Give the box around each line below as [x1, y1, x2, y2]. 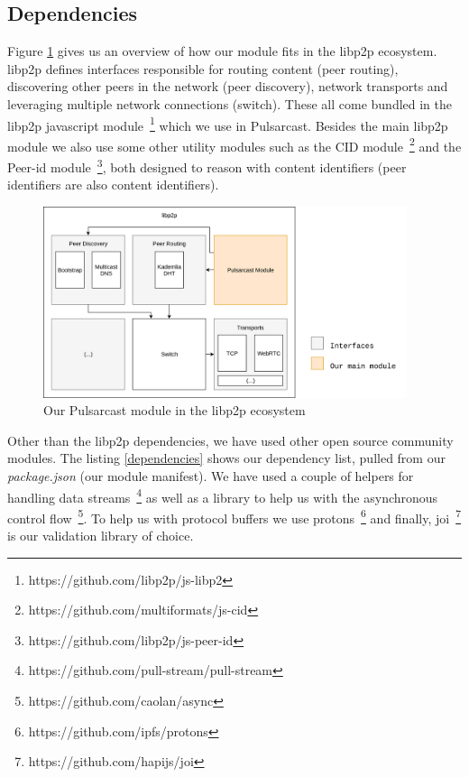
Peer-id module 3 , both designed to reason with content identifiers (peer [7, 155, 407, 176]
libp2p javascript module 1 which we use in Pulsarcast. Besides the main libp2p [7, 113, 448, 134]
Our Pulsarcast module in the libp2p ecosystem [43, 401, 306, 420]
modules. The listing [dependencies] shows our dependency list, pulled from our [7, 449, 446, 467]
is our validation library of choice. [7, 526, 194, 545]
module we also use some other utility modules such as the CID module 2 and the [7, 134, 462, 155]
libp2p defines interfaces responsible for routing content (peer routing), [7, 59, 399, 78]
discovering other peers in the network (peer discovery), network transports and [7, 77, 448, 96]
